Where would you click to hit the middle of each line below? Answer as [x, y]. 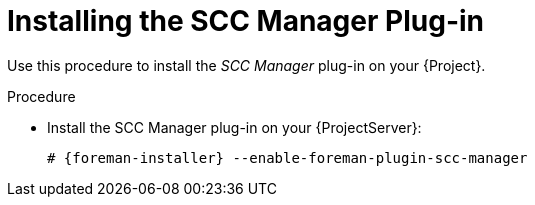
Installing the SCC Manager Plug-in [245, 21]
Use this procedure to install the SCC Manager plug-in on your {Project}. [246, 65]
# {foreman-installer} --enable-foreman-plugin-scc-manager [287, 157]
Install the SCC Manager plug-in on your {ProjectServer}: [234, 127]
